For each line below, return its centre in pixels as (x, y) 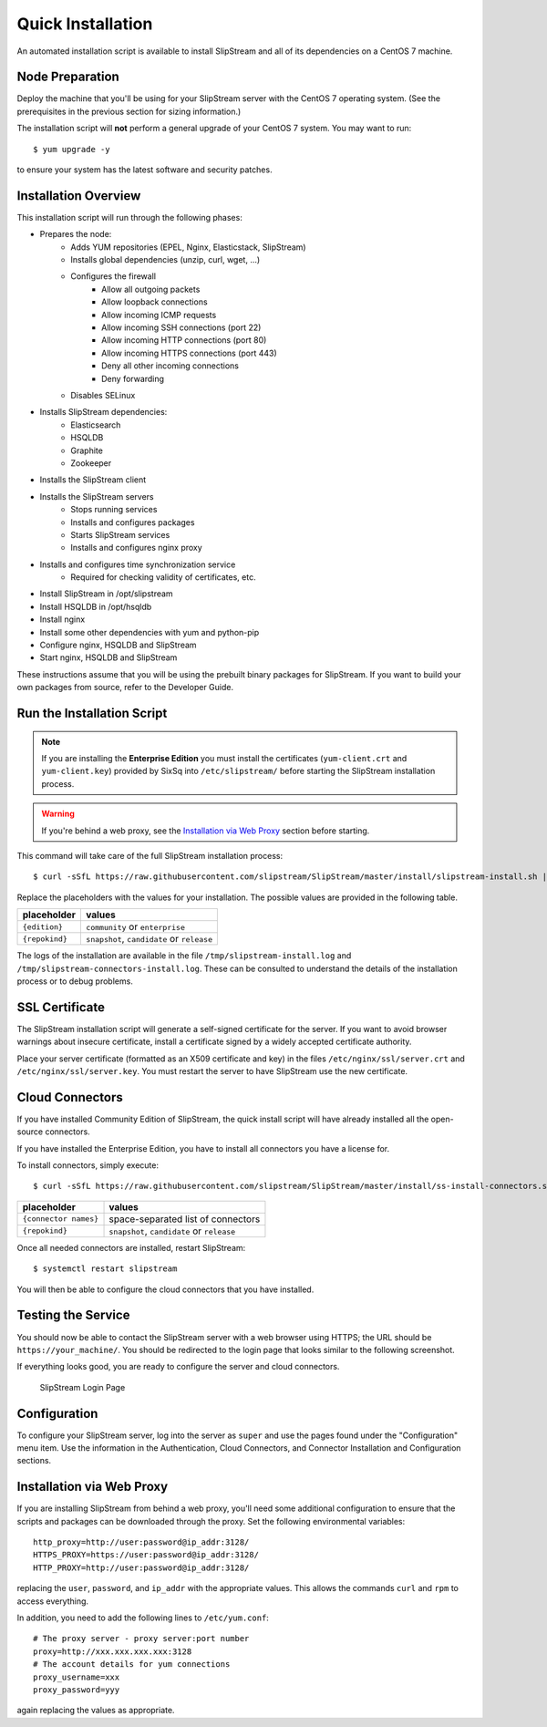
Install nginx (62, 619)
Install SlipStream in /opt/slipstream (106, 594)
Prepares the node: (76, 234)
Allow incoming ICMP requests (159, 315)
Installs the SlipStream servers (97, 496)
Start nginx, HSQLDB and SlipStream (108, 657)
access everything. (53, 1601)
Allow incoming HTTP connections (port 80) (184, 340)
